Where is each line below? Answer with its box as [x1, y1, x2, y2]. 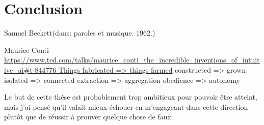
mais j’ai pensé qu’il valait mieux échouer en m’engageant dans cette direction [4, 101, 248, 112]
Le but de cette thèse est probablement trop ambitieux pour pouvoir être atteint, [4, 91, 257, 102]
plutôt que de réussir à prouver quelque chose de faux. [4, 111, 173, 122]
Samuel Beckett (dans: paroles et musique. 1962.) [4, 27, 155, 38]
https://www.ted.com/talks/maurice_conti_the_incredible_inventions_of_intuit [4, 54, 260, 65]
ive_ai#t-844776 [4, 64, 57, 75]
